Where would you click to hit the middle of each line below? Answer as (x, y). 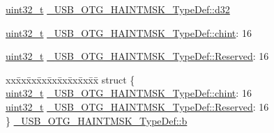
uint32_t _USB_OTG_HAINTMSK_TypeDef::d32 (118, 9)
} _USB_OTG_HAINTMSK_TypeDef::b (97, 120)
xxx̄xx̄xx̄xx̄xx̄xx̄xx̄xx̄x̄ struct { (70, 79)
